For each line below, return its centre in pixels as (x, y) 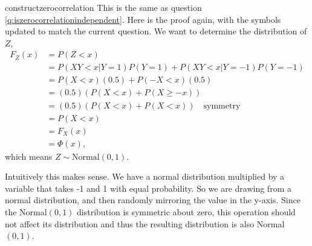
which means (29, 156)
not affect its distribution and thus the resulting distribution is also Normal (145, 223)
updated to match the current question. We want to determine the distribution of (156, 31)
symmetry (222, 106)
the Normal (26, 212)
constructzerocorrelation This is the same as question (103, 7)
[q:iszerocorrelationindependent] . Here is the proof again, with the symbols (143, 19)
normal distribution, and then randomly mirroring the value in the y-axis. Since (153, 200)
